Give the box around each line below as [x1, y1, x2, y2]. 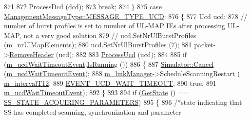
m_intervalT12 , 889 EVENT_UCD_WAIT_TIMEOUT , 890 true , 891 [4, 78, 216, 88]
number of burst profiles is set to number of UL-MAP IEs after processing [4, 20, 226, 31]
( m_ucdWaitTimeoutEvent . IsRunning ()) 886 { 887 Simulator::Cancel [4, 59, 214, 69]
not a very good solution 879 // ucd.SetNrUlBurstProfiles [23, 30, 196, 40]
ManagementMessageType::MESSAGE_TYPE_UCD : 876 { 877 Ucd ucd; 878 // [4, 11, 248, 21]
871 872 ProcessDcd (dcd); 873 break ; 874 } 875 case [4, 1, 162, 11]
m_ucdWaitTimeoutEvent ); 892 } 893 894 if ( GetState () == [4, 87, 189, 98]
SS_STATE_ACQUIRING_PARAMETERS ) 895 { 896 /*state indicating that [4, 97, 242, 107]
